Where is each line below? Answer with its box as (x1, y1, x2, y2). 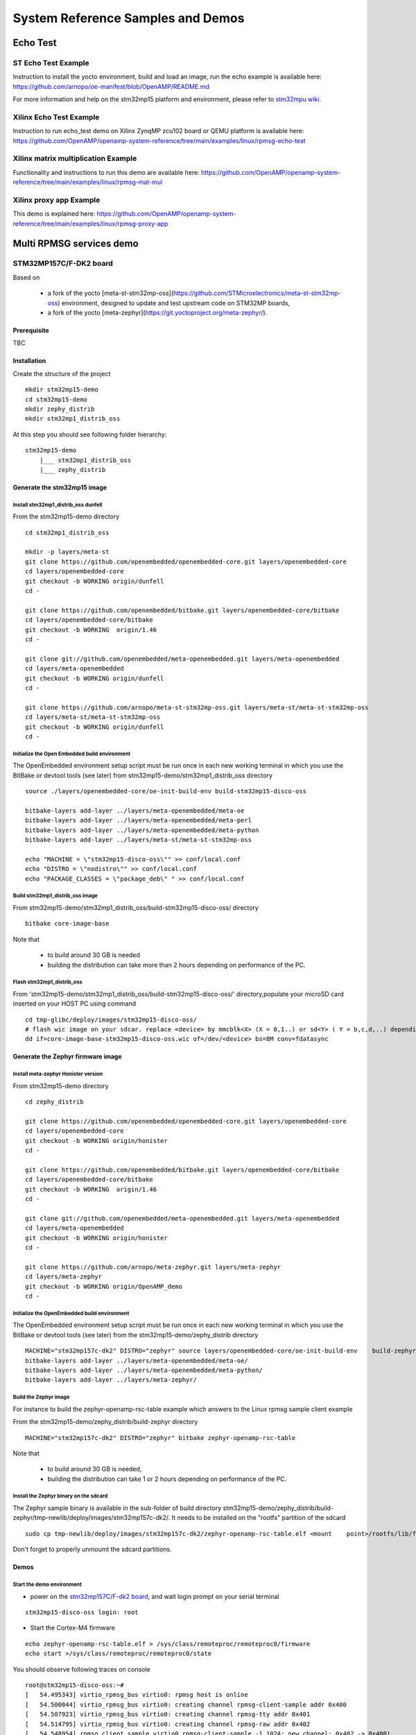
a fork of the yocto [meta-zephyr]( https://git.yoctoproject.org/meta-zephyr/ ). (47, 309, 268, 317)
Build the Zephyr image (12, 1394, 70, 1401)
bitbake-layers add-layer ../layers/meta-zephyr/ (25, 1376, 198, 1384)
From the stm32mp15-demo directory (12, 512, 120, 520)
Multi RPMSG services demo (12, 237, 139, 249)
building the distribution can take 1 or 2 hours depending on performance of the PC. (47, 1475, 287, 1483)
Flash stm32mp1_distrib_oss (12, 979, 83, 985)
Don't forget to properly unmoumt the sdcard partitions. (12, 1545, 173, 1554)
